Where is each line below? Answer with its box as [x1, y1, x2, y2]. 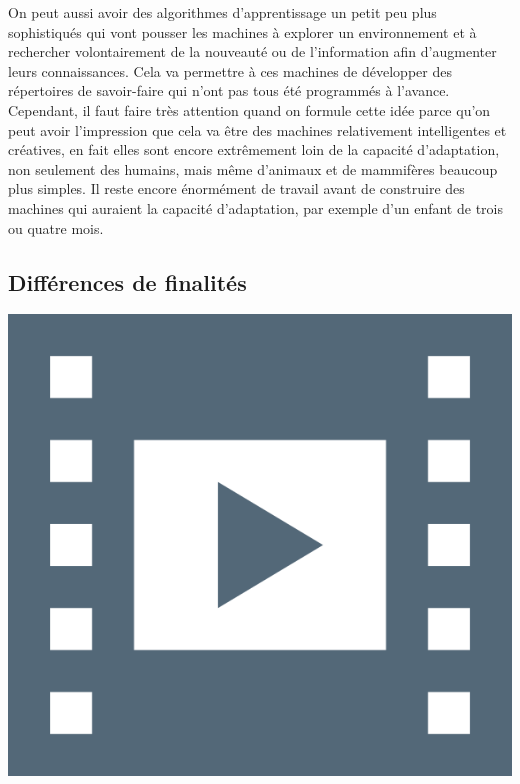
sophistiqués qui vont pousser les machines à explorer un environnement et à [8, 21, 477, 42]
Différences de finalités [8, 266, 247, 297]
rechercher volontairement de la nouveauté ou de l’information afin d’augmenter [8, 41, 497, 62]
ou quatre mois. [8, 217, 104, 238]
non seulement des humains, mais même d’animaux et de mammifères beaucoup [8, 158, 498, 179]
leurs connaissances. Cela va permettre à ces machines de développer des [8, 60, 452, 81]
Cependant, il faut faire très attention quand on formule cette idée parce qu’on [8, 99, 491, 120]
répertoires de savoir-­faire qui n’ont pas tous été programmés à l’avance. [8, 80, 450, 101]
